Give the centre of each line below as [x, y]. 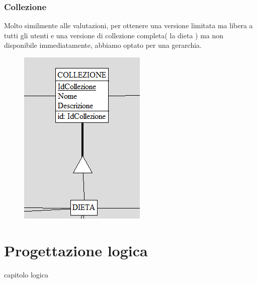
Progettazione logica [76, 250]
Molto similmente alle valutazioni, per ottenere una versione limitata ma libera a [128, 25]
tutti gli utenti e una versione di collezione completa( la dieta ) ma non [114, 35]
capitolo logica [26, 274]
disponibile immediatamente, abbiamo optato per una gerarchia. [103, 45]
